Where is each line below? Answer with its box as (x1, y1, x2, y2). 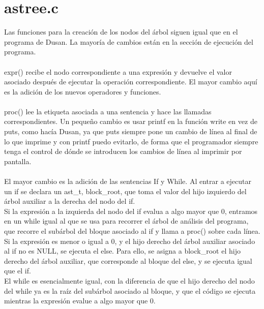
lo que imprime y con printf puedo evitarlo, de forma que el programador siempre (4, 136, 258, 146)
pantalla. (4, 156, 32, 166)
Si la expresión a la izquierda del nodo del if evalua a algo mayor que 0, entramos (4, 205, 258, 216)
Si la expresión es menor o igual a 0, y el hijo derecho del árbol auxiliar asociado (4, 235, 255, 246)
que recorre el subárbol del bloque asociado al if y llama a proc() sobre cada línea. (4, 226, 260, 236)
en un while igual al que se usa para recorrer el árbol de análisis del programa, (4, 215, 249, 226)
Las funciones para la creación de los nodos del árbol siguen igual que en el (4, 26, 238, 37)
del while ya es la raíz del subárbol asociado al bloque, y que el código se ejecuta (4, 285, 256, 296)
